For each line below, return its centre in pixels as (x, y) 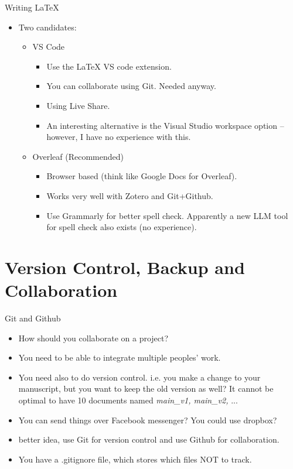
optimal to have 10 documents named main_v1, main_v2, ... (128, 400)
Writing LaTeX (32, 7)
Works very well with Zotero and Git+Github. (130, 195)
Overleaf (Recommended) (78, 156)
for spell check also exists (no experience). (122, 227)
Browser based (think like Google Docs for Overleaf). (142, 176)
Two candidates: (47, 27)
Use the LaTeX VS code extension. (109, 66)
